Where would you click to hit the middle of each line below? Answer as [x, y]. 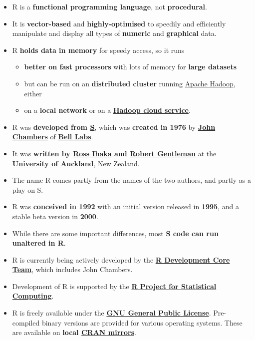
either [33, 93]
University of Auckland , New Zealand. [76, 163]
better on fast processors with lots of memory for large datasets [130, 67]
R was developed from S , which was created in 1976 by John [114, 127]
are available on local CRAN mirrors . [74, 332]
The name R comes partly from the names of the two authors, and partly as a [131, 180]
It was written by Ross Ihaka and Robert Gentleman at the [114, 153]
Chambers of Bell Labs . [53, 137]
